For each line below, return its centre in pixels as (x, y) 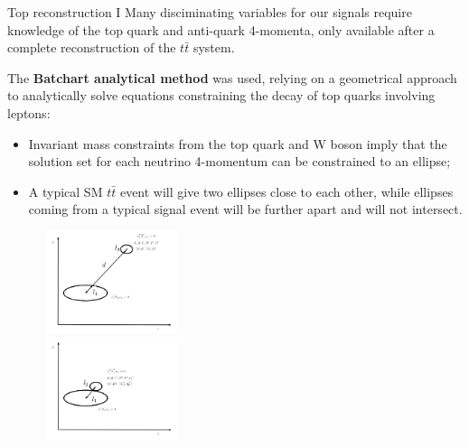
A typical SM (66, 191)
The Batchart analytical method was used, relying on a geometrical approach (232, 77)
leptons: (29, 112)
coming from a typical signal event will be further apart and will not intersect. (245, 209)
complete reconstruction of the (92, 47)
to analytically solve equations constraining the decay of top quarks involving (221, 95)
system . (214, 47)
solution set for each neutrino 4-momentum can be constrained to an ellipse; (239, 161)
